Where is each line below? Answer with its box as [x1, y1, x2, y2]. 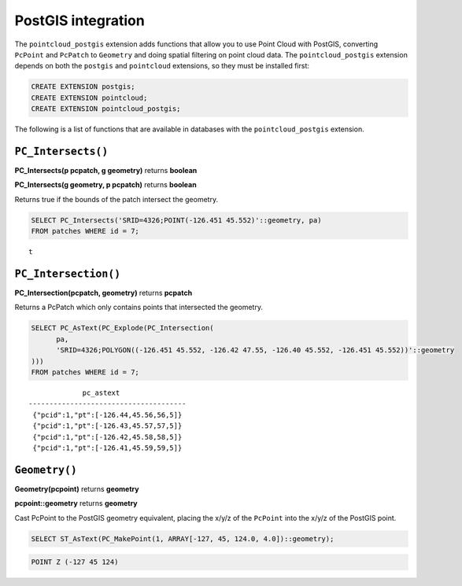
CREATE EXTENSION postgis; [31, 83, 135, 91]
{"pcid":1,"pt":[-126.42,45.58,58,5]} [32, 433, 183, 441]
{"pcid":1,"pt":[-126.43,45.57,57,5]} [32, 422, 183, 430]
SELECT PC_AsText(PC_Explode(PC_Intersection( [31, 323, 214, 333]
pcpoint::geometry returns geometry [14, 499, 138, 508]
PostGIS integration [14, 12, 145, 29]
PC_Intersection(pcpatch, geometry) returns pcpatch [14, 288, 193, 298]
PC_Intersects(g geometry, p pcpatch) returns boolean [14, 180, 197, 190]
